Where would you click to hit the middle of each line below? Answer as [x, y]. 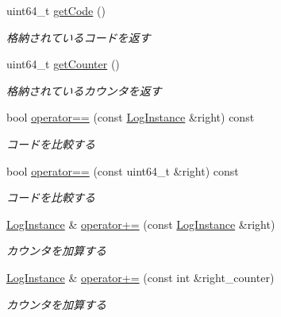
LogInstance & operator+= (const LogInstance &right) [141, 224]
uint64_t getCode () [56, 10]
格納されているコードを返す [79, 37]
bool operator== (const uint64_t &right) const [123, 170]
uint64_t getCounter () [63, 64]
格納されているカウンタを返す [84, 90]
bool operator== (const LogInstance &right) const [131, 117]
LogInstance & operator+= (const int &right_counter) [140, 277]
